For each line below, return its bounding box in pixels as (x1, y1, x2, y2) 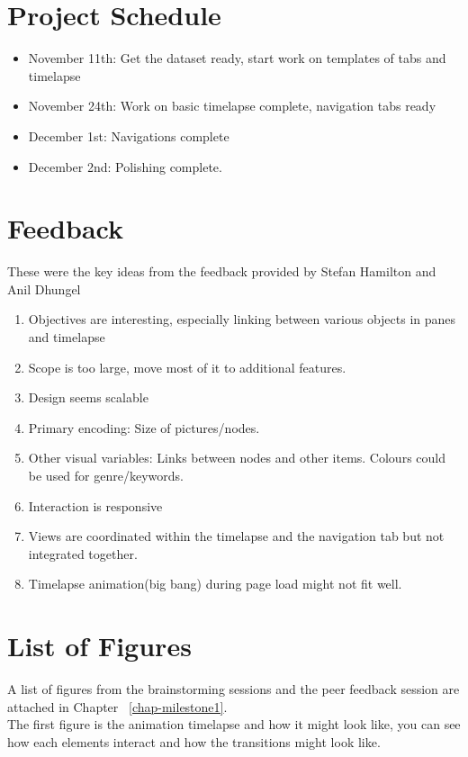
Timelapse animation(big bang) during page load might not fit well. (28, 574, 402, 593)
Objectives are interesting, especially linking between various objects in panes (28, 310, 456, 329)
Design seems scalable (28, 388, 148, 407)
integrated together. (28, 544, 138, 563)
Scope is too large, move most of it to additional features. (28, 357, 346, 376)
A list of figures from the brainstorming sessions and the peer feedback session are (7, 680, 460, 698)
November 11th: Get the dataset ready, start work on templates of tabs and (28, 49, 446, 68)
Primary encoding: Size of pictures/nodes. (28, 418, 260, 437)
